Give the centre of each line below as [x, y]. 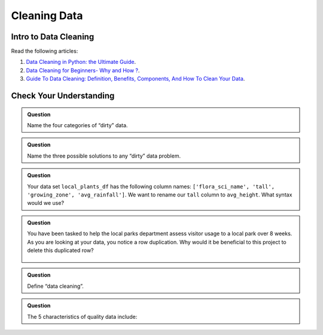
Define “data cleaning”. [55, 286]
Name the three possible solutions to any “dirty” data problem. [104, 156]
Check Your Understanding [63, 96]
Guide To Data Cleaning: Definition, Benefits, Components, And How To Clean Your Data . [135, 79]
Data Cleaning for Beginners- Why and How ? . [83, 70]
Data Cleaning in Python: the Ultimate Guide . [81, 62]
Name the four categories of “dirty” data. [77, 125]
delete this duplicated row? [60, 250]
